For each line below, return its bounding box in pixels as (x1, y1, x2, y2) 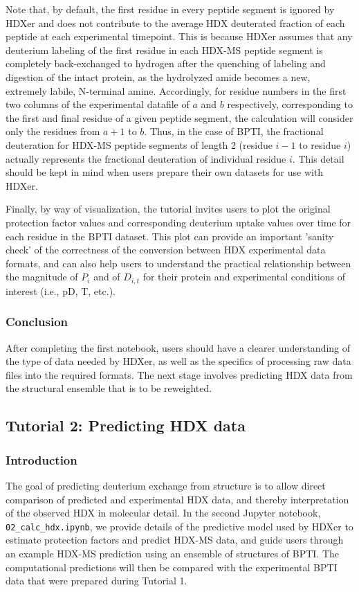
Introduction (6, 451, 77, 468)
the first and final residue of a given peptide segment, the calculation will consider (6, 110, 353, 125)
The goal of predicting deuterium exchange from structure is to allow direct (6, 478, 326, 492)
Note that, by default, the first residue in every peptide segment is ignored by (6, 2, 335, 16)
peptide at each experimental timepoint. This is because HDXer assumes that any (6, 29, 353, 44)
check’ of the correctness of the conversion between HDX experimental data (6, 242, 326, 257)
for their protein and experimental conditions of (142, 269, 346, 284)
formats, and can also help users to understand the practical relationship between (6, 255, 351, 270)
